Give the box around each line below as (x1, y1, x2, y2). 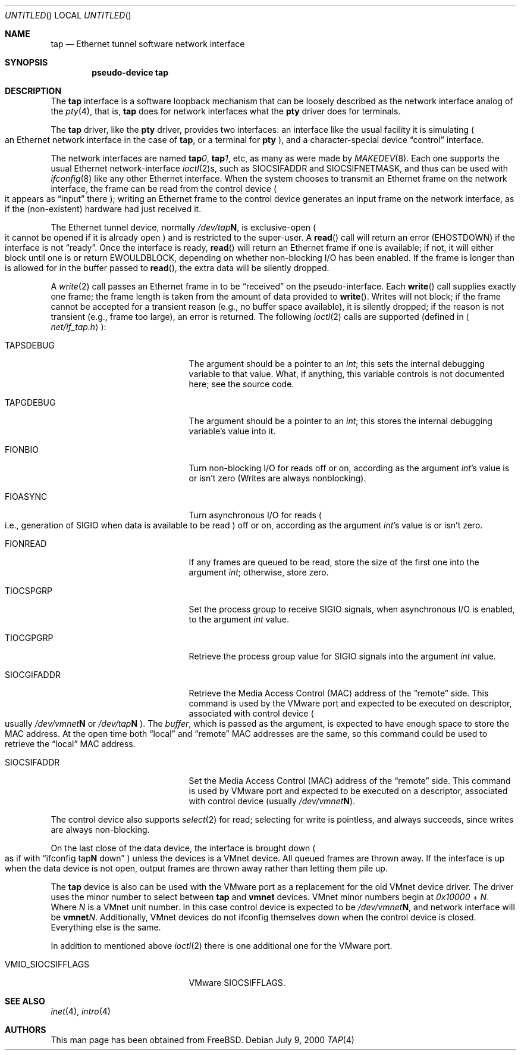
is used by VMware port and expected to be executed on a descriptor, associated (189, 786, 508, 796)
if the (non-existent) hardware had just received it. (5, 204, 202, 214)
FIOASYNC (5, 491, 48, 502)
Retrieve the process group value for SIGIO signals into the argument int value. (189, 651, 496, 661)
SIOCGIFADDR (5, 670, 61, 680)
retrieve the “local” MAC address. (5, 739, 136, 749)
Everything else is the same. (51, 922, 161, 932)
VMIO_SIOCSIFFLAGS (5, 959, 90, 969)
